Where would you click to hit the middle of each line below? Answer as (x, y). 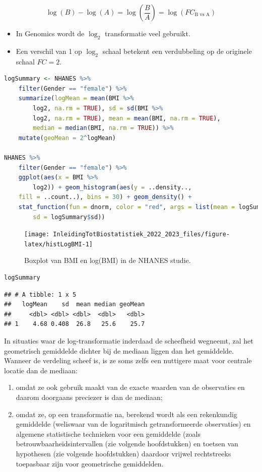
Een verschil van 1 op (49, 51)
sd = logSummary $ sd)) (69, 217)
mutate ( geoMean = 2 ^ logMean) (67, 138)
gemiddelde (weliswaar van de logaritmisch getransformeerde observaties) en (133, 424)
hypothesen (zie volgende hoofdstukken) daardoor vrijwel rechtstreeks (123, 453)
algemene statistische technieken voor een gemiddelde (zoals (108, 433)
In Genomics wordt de (50, 33)
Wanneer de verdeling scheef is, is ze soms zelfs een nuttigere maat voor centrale (128, 360)
